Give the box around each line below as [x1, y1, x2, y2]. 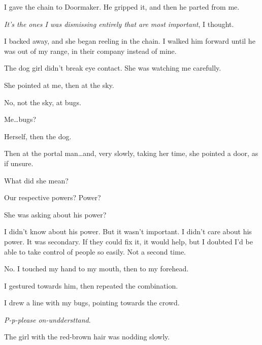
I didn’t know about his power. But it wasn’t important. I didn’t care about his [4, 226, 252, 237]
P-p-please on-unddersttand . [4, 314, 91, 325]
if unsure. [4, 158, 34, 168]
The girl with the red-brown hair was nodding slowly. [4, 331, 170, 342]
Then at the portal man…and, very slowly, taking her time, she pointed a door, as [4, 148, 258, 159]
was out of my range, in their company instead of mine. [4, 45, 177, 56]
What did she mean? [4, 175, 69, 185]
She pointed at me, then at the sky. [4, 79, 114, 90]
